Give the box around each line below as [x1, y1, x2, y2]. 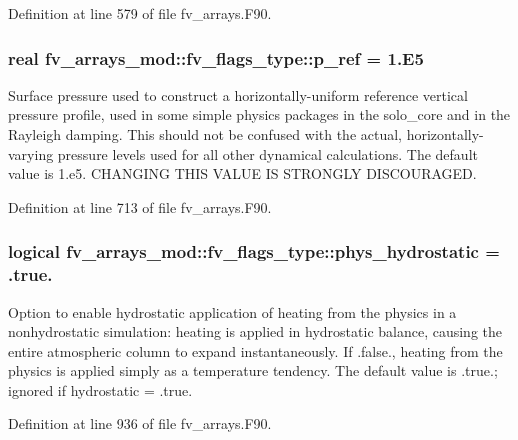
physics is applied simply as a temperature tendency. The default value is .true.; [8, 360, 498, 381]
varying [8, 143, 54, 164]
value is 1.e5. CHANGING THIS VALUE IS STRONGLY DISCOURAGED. [8, 163, 477, 184]
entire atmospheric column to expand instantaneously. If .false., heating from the [8, 340, 503, 361]
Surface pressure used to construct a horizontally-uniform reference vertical [8, 84, 468, 105]
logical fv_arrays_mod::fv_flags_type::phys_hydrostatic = [8, 239, 500, 264]
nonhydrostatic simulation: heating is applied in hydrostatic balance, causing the [8, 321, 503, 342]
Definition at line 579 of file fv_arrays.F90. [8, 3, 272, 23]
